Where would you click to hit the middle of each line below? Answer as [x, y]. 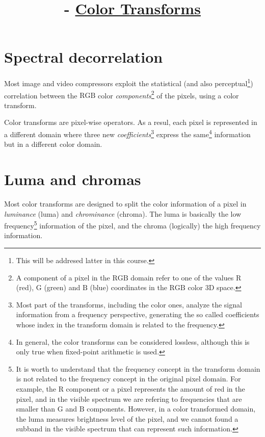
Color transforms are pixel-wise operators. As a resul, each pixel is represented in [131, 122]
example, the [36, 388]
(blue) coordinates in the [128, 287]
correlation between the [41, 95]
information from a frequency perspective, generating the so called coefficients [138, 314]
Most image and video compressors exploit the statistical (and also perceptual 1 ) [129, 82]
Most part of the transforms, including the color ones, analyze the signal [129, 304]
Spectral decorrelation [84, 57]
